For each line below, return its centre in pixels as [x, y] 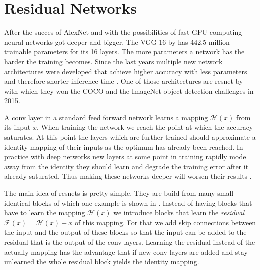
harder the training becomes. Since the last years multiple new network [113, 61]
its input [17, 127]
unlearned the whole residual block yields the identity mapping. [102, 262]
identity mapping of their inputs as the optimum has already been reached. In [124, 147]
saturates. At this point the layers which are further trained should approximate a [130, 137]
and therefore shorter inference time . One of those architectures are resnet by [124, 81]
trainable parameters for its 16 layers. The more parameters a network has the [124, 52]
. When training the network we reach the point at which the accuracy [145, 127]
